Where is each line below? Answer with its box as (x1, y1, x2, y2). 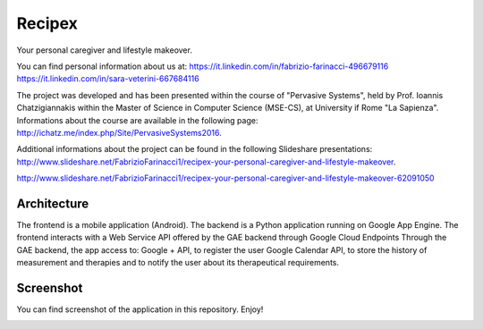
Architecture (16, 196, 89, 211)
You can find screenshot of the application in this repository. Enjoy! (16, 304, 264, 315)
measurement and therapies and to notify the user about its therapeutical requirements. (16, 257, 340, 268)
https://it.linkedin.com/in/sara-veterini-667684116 (16, 73, 200, 84)
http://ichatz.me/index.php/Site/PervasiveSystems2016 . (16, 127, 223, 138)
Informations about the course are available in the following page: (16, 114, 258, 125)
